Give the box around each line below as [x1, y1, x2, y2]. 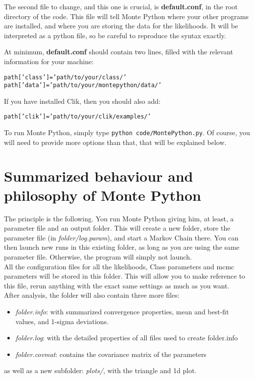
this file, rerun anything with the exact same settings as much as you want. [4, 280, 230, 290]
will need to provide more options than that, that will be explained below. [4, 137, 227, 147]
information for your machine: [4, 56, 94, 66]
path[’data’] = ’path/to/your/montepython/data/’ [4, 82, 162, 89]
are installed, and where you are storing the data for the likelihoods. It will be [4, 21, 238, 31]
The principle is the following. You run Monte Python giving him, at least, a [4, 213, 234, 223]
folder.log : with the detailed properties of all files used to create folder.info [15, 332, 238, 343]
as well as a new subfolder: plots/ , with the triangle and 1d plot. [4, 365, 197, 376]
